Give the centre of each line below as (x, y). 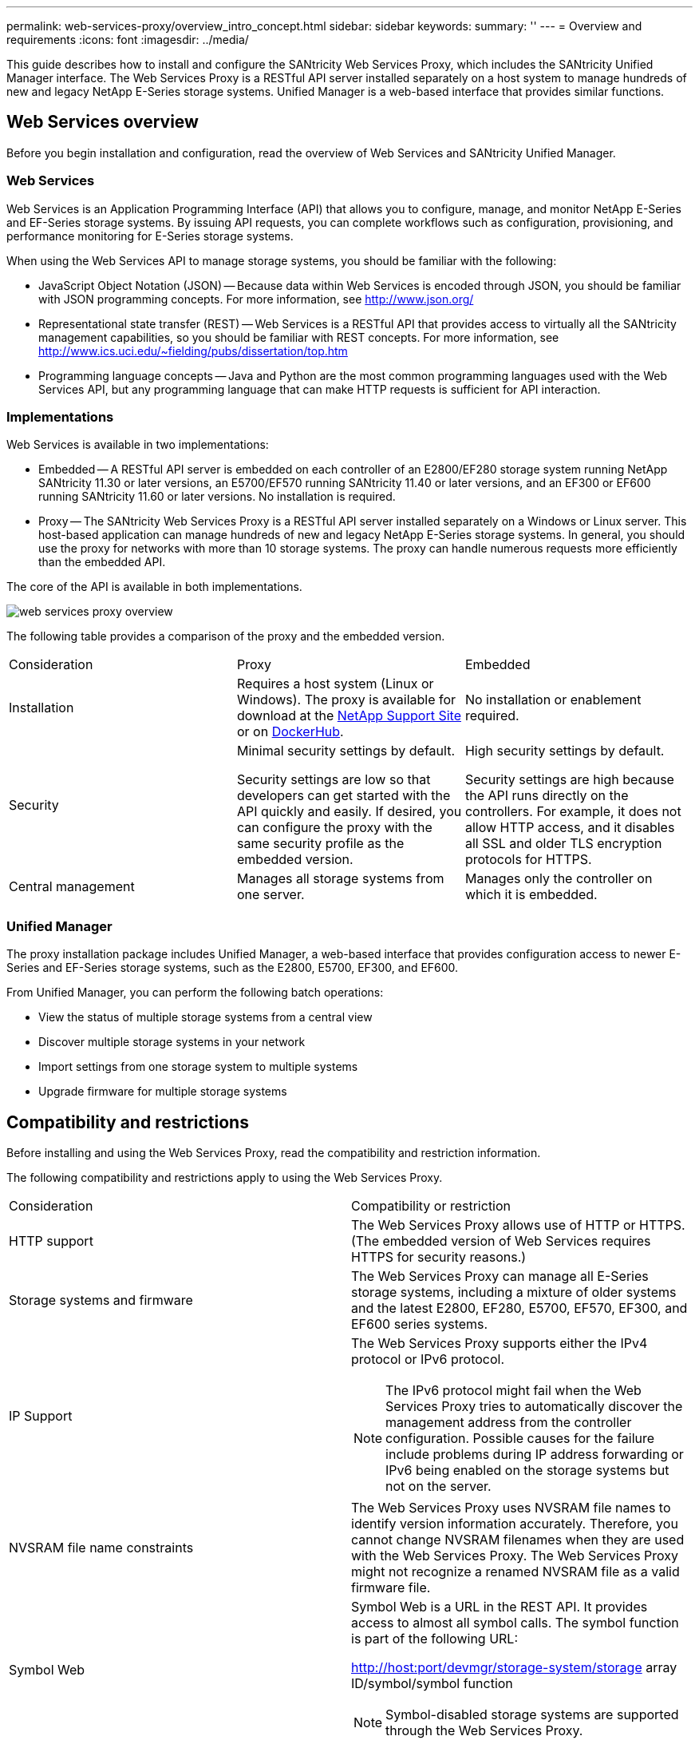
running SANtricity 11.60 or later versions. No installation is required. (217, 497)
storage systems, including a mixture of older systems (514, 1292)
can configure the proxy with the (334, 828)
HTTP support (51, 1241)
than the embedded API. (102, 562)
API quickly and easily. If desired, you (349, 812)
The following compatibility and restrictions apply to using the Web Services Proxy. (225, 1177)
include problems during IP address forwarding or (535, 1454)
